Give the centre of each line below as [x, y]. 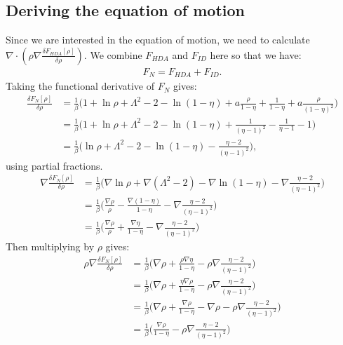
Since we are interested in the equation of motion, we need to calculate [158, 40]
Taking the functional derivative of [80, 86]
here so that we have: [256, 54]
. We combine [113, 54]
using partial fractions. [54, 165]
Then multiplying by [50, 246]
